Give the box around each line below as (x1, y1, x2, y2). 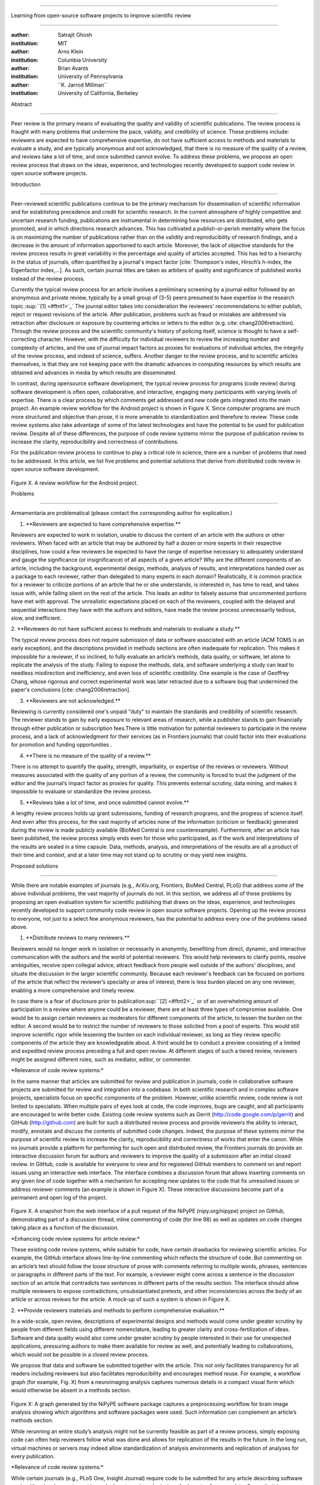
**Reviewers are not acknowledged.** (25, 697, 121, 704)
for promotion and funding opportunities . (11, 741, 113, 748)
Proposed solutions (11, 862, 59, 870)
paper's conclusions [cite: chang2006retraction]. (11, 686, 131, 693)
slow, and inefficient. (11, 615, 62, 621)
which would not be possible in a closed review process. (11, 1351, 149, 1358)
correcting (11, 336, 37, 343)
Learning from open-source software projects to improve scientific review (11, 12, 192, 19)
